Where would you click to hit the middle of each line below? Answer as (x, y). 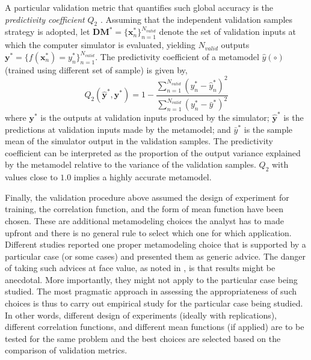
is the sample (268, 129)
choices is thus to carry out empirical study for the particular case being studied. (154, 303)
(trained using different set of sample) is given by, (96, 69)
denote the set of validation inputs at (227, 32)
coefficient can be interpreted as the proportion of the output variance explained (153, 152)
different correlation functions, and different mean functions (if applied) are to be (155, 327)
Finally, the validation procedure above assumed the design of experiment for (147, 197)
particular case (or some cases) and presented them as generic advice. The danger (155, 256)
